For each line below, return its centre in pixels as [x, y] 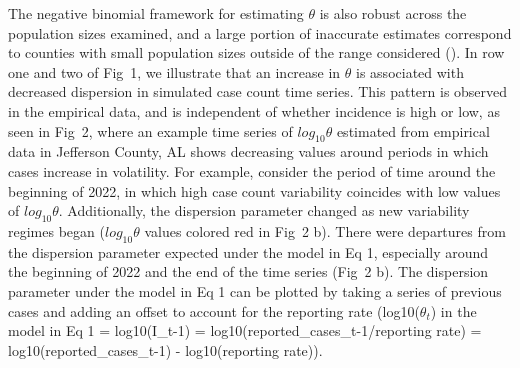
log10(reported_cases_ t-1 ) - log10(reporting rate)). [165, 349]
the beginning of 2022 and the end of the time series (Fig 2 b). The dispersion [248, 271]
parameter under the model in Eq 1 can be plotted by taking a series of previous [255, 290]
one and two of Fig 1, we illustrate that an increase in [174, 71]
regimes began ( [56, 230]
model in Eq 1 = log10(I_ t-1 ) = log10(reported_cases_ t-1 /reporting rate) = [245, 330]
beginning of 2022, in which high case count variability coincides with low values [254, 190]
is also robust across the [393, 13]
